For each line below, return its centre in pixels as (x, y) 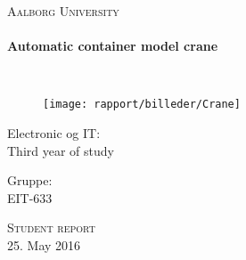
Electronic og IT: (54, 133)
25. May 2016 (44, 245)
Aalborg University (63, 11)
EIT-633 (30, 197)
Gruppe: (30, 180)
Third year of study (61, 150)
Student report (51, 227)
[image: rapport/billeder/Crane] (142, 105)
